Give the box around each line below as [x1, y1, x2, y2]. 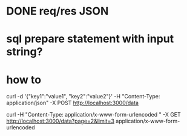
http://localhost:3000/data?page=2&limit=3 [6, 117, 115, 125]
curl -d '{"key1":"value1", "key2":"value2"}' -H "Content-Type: [6, 93, 160, 100]
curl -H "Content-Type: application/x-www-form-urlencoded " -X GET [6, 111, 182, 118]
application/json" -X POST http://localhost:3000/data [6, 99, 139, 107]
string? [6, 45, 43, 59]
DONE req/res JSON [6, 4, 109, 18]
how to [6, 73, 41, 86]
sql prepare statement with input [6, 32, 174, 46]
